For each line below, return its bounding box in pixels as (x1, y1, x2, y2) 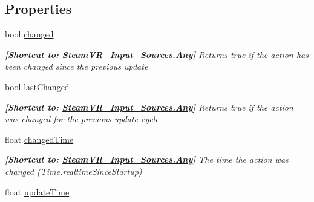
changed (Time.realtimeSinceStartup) (5, 165, 142, 177)
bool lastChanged (5, 80, 70, 93)
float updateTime (5, 185, 70, 198)
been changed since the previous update (5, 60, 148, 73)
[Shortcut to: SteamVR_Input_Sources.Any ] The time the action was (5, 153, 289, 166)
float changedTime (5, 132, 74, 145)
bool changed (5, 28, 54, 41)
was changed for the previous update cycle (5, 112, 159, 125)
